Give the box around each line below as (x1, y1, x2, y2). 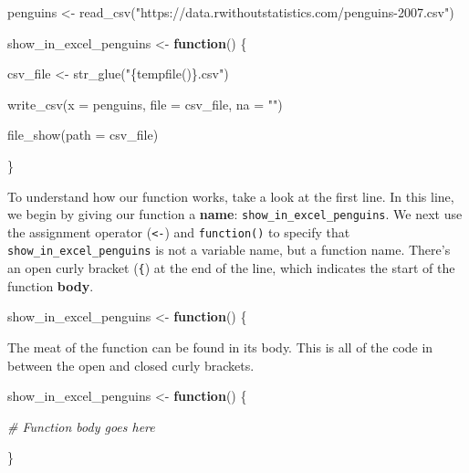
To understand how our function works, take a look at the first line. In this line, (7, 186, 454, 205)
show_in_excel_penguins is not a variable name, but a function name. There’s (7, 240, 451, 259)
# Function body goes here (7, 416, 155, 436)
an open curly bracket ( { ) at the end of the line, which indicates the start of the (7, 258, 455, 278)
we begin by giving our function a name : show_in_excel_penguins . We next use (7, 205, 463, 224)
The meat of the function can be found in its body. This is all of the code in (7, 337, 433, 356)
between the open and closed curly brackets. (7, 355, 255, 374)
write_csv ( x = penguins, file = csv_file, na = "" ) (7, 94, 283, 113)
